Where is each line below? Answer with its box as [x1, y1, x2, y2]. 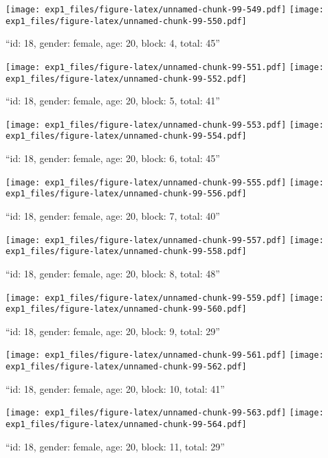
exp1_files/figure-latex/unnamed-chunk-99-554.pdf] [6, 131, 247, 141]
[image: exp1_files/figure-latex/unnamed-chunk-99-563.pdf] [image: [6, 408, 324, 418]
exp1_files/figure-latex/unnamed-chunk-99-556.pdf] [6, 189, 247, 199]
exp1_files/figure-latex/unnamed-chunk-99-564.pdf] [6, 420, 247, 429]
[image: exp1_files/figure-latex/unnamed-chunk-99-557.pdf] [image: [6, 235, 324, 245]
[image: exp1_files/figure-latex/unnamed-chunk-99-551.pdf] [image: [6, 62, 324, 72]
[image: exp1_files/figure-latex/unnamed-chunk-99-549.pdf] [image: [6, 5, 324, 14]
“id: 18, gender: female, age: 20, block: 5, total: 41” [6, 93, 220, 108]
